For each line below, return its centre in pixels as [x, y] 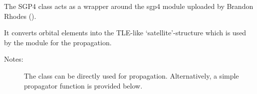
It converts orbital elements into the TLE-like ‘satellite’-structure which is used [125, 33]
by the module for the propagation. [58, 42]
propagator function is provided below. [83, 85]
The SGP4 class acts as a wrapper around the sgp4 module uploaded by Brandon [129, 6]
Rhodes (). [20, 16]
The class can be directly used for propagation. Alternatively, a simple [131, 75]
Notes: [14, 59]
